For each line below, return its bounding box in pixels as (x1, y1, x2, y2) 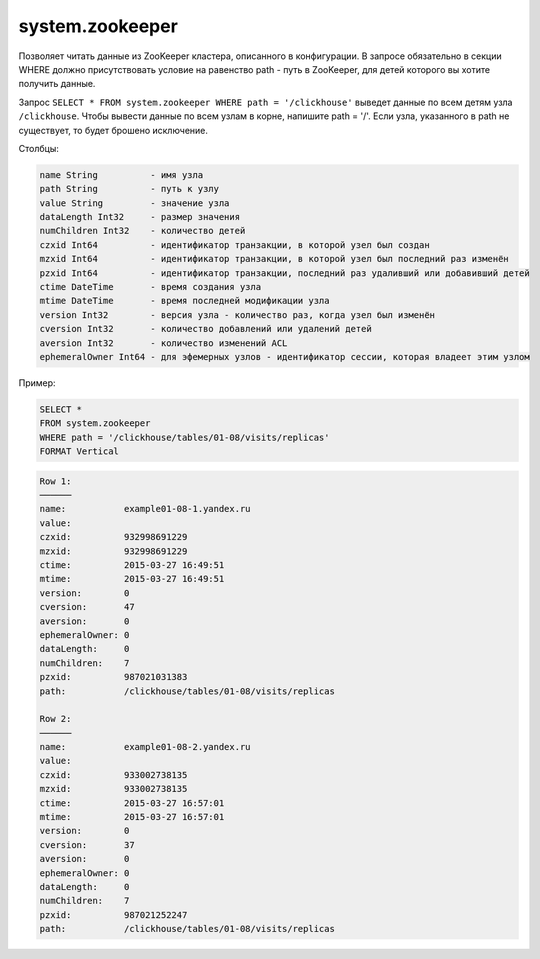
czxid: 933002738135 (39, 769, 188, 780)
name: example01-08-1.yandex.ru (39, 503, 251, 515)
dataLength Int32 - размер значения (39, 211, 240, 223)
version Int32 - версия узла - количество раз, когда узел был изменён (39, 309, 435, 320)
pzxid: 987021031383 (39, 671, 188, 683)
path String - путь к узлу (39, 183, 220, 195)
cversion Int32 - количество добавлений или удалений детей (39, 323, 372, 335)
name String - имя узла (39, 169, 204, 180)
